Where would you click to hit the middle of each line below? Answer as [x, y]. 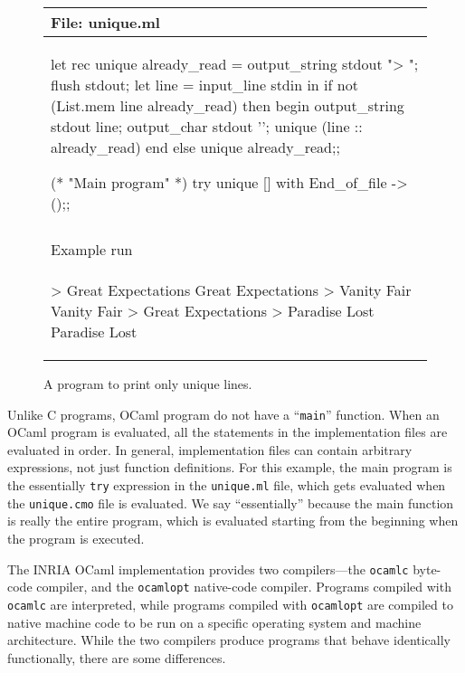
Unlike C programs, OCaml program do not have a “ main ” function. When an [223, 414]
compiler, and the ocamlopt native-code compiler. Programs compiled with [244, 587]
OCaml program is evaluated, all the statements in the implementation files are [228, 432]
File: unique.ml [105, 22]
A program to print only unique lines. [148, 384]
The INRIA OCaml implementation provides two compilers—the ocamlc [208, 569]
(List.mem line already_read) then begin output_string [228, 105]
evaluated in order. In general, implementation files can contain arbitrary [210, 449]
